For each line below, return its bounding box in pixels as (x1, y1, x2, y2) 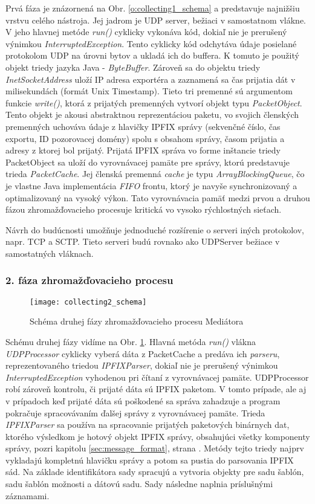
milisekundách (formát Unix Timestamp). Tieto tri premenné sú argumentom (5, 85, 293, 97)
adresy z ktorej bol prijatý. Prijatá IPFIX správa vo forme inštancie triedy (5, 144, 281, 157)
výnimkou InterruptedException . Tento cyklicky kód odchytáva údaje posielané (5, 37, 297, 50)
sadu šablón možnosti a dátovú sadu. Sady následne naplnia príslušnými (5, 477, 273, 490)
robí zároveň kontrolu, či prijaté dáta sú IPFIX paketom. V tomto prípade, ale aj (5, 383, 307, 395)
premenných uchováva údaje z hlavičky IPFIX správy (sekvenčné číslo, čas (5, 120, 281, 132)
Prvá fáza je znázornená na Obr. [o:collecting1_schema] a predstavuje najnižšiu (5, 2, 300, 14)
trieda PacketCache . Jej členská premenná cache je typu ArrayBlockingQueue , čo (5, 167, 305, 180)
